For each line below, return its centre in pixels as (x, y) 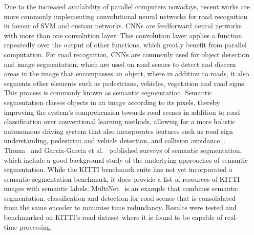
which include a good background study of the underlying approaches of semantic (126, 160)
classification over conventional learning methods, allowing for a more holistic (120, 121)
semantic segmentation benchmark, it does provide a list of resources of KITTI (122, 179)
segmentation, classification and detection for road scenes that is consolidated (120, 198)
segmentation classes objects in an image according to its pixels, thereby (112, 102)
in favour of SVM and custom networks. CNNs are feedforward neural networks (123, 26)
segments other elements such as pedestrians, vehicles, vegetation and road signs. (125, 83)
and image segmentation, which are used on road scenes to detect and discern (120, 64)
